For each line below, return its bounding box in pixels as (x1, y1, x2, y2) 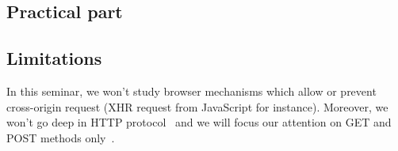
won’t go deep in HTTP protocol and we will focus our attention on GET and (6, 114, 392, 130)
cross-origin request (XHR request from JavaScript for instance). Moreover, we (6, 98, 388, 115)
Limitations (6, 46, 102, 70)
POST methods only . (6, 129, 115, 145)
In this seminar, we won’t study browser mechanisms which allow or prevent (6, 82, 377, 99)
